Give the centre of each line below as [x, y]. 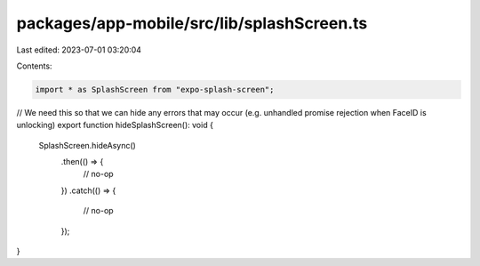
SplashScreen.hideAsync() [88, 145]
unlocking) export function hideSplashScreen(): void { [115, 125]
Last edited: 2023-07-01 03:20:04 [79, 50]
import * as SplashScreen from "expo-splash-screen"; [155, 89]
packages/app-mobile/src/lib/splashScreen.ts [192, 23]
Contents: [34, 66]
